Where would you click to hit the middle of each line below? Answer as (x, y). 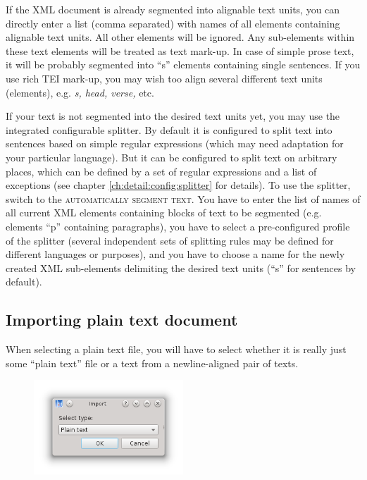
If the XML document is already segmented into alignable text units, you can (173, 9)
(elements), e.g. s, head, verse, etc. (80, 92)
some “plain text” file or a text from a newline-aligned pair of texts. (152, 363)
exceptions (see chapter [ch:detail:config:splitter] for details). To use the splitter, (178, 185)
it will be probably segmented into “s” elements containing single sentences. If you (183, 64)
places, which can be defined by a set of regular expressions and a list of (161, 171)
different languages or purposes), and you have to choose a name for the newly (175, 254)
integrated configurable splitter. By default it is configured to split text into (169, 129)
